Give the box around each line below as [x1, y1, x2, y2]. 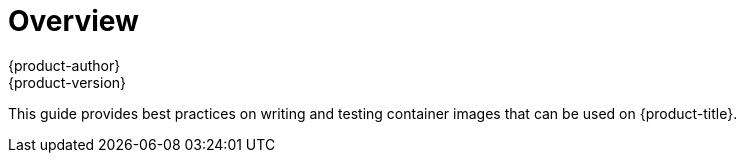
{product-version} [8, 73, 127, 91]
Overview [8, 4, 139, 38]
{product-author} [8, 56, 121, 74]
